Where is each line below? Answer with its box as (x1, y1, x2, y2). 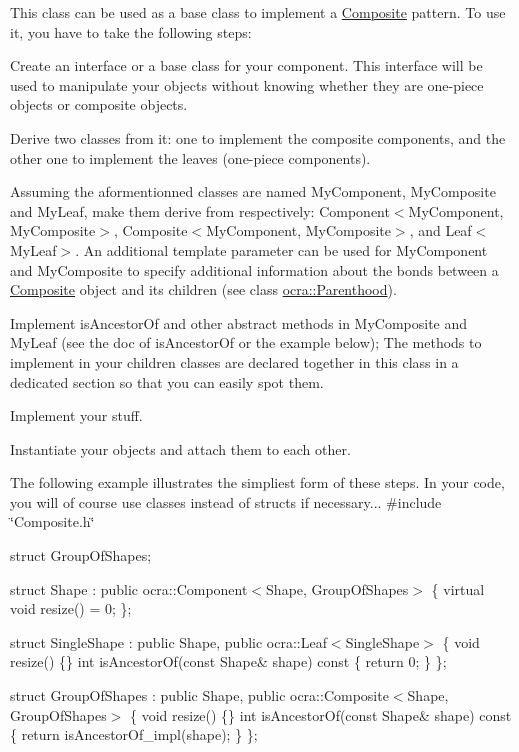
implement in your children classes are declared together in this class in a (10, 351, 459, 372)
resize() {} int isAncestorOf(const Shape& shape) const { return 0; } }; (10, 651, 447, 672)
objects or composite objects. (10, 94, 188, 115)
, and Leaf (409, 220, 472, 241)
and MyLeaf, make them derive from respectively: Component (10, 200, 390, 221)
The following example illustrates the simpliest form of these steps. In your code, (10, 472, 505, 493)
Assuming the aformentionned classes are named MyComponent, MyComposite (10, 181, 496, 202)
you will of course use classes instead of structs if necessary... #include (10, 491, 442, 512)
